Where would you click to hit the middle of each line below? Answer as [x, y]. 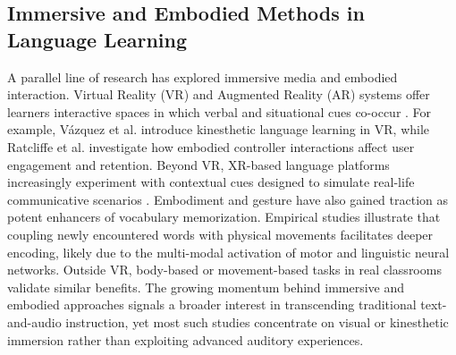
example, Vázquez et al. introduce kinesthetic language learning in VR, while [219, 129]
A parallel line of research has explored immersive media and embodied [203, 76]
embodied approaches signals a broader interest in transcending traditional [212, 304]
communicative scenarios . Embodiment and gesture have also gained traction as [228, 199]
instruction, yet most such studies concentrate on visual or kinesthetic [257, 321]
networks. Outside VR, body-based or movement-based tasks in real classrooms [224, 270]
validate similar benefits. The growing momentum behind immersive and [206, 287]
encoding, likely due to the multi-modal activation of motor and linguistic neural [228, 252]
